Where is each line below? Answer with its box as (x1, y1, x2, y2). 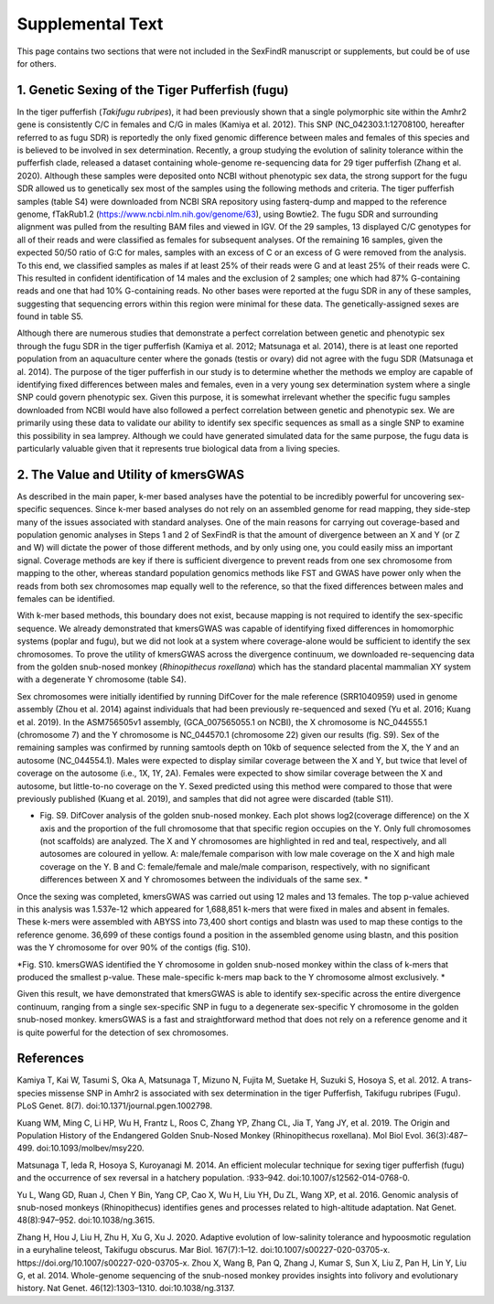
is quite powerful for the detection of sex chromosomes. (16, 1027, 229, 1038)
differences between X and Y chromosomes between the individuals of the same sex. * (39, 874, 369, 885)
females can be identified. (16, 593, 115, 604)
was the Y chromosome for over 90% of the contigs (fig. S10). (16, 942, 252, 953)
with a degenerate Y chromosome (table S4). (16, 674, 187, 685)
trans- (448, 1074, 473, 1085)
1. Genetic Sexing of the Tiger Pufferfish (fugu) (16, 82, 289, 98)
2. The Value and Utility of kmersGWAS (16, 466, 244, 482)
